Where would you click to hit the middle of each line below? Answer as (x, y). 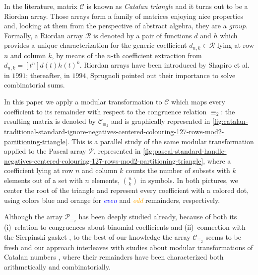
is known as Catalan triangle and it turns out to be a (167, 6)
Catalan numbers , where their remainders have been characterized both (114, 257)
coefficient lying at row (39, 170)
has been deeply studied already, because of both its (158, 217)
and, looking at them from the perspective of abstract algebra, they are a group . (126, 26)
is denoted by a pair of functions (143, 35)
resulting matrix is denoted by (50, 121)
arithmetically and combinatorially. (57, 266)
